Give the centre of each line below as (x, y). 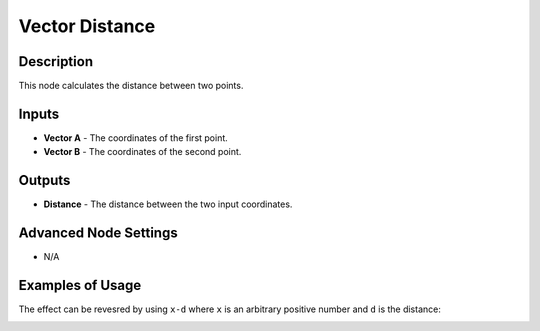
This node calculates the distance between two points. (131, 86)
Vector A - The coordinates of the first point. (136, 137)
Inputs (39, 113)
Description (56, 61)
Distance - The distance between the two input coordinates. (168, 204)
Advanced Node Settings (98, 233)
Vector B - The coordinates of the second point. (142, 152)
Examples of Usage (80, 285)
